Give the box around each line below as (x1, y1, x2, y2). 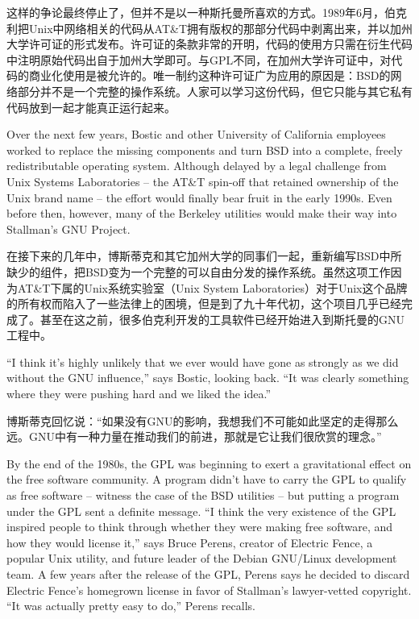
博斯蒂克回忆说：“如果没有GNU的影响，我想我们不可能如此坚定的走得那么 (6, 412, 399, 429)
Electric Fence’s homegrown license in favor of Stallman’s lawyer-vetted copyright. (6, 581, 412, 598)
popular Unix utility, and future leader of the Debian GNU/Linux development (6, 550, 397, 567)
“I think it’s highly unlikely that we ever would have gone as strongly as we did (6, 353, 399, 370)
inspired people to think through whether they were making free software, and (6, 518, 393, 535)
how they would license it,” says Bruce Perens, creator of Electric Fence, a (6, 534, 373, 550)
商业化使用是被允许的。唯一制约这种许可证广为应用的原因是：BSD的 (28, 67, 391, 84)
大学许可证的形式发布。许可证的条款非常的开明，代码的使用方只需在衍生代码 (6, 35, 413, 52)
